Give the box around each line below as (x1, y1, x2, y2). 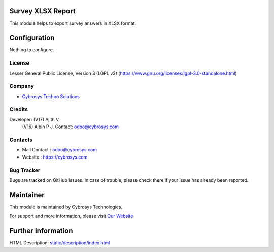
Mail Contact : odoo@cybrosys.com (22, 147, 97, 153)
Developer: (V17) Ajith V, (9, 116, 60, 122)
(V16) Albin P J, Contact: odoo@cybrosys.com (22, 123, 119, 130)
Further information (9, 227, 73, 235)
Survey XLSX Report (9, 7, 76, 15)
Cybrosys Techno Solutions (22, 93, 80, 99)
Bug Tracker (9, 167, 41, 174)
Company (9, 83, 34, 90)
